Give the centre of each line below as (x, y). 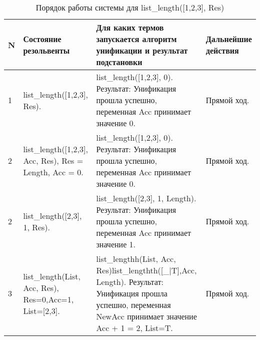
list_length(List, (52, 276)
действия (222, 50)
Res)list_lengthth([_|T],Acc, (146, 270)
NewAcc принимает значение (146, 316)
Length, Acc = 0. (53, 172)
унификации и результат (142, 50)
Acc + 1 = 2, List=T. (134, 328)
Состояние (42, 39)
